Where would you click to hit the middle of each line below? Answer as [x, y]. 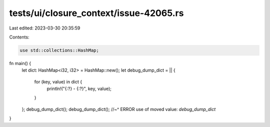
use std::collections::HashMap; [59, 50]
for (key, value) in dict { [58, 81]
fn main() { [20, 63]
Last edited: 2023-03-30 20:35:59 [45, 28]
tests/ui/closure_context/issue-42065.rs [96, 13]
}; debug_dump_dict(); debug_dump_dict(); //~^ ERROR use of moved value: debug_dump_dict [119, 109]
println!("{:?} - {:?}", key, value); [79, 89]
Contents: [19, 37]
